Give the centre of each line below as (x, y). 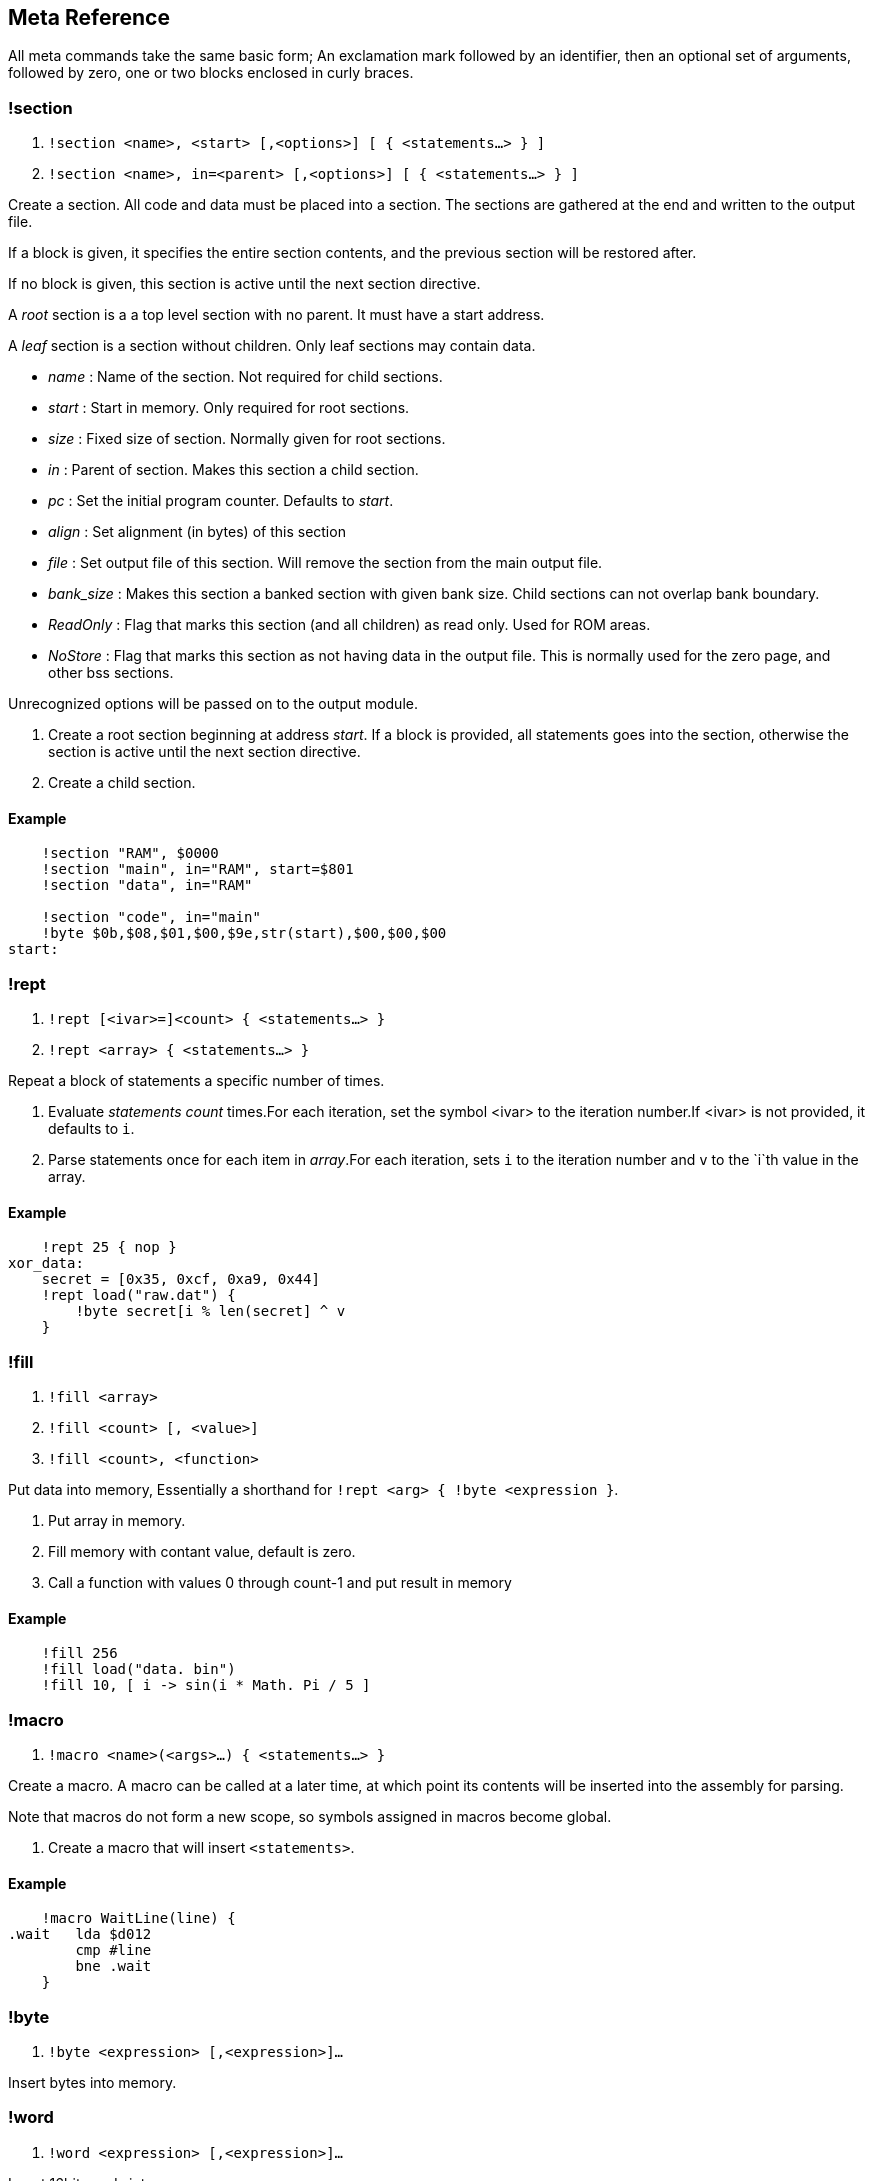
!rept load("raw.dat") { (138, 1295)
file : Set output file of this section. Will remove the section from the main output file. (325, 563)
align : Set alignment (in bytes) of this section (197, 532)
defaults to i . (91, 1129)
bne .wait (113, 1966)
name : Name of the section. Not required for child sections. (245, 377)
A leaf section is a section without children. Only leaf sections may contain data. (272, 346)
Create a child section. (122, 783)
